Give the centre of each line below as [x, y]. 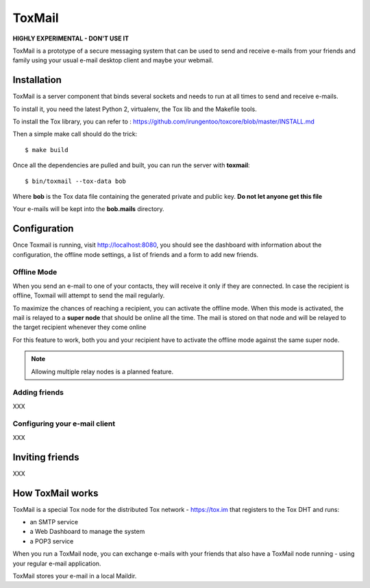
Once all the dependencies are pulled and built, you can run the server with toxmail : [131, 165]
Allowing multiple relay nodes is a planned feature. [102, 371]
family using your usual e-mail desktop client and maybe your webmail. [113, 60]
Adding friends [38, 393]
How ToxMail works [56, 493]
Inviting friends [46, 457]
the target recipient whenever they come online [79, 327]
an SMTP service [54, 522]
